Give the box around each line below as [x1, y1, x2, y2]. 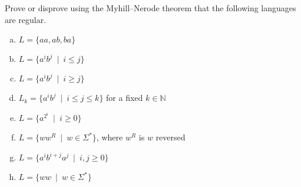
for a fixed [106, 91, 143, 104]
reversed [156, 131, 186, 143]
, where [96, 131, 123, 143]
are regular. [5, 13, 47, 25]
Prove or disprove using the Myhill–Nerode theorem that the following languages [5, 2, 296, 14]
